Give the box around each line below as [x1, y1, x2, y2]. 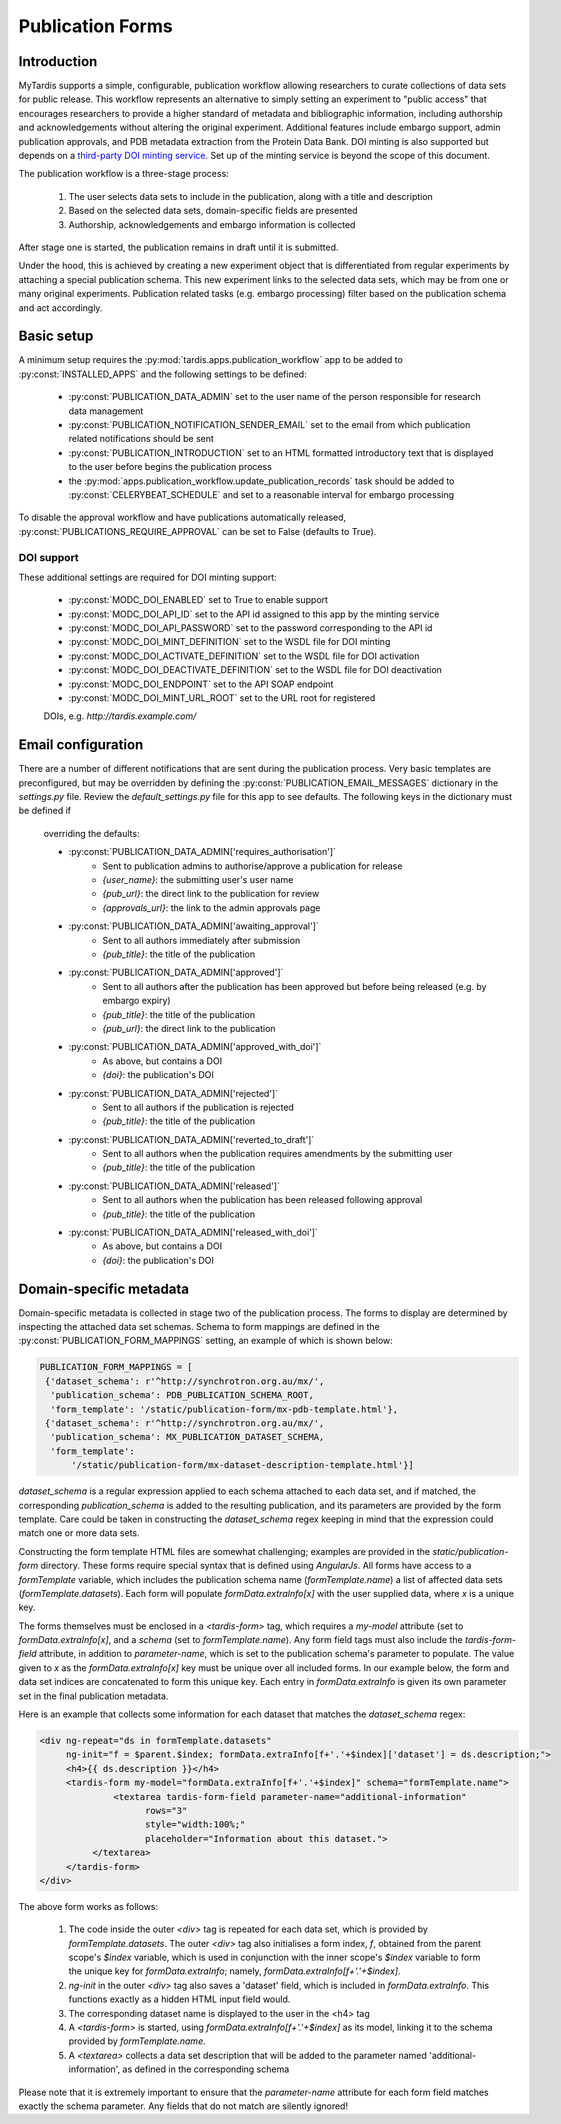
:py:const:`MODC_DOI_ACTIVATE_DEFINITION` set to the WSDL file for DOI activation [68, 650, 420, 662]
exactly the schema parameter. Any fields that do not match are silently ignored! [18, 2100, 349, 2112]
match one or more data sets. [18, 1527, 140, 1539]
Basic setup [18, 328, 94, 345]
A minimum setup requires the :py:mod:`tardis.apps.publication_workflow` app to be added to [18, 354, 404, 366]
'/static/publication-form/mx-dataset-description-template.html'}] [71, 1460, 415, 1471]
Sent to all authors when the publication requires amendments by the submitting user [102, 1148, 454, 1160]
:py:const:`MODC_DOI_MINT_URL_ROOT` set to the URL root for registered [68, 692, 376, 704]
